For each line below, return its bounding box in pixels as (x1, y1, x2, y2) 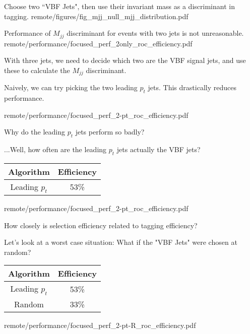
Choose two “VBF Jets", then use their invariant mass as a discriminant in (4, 1, 235, 11)
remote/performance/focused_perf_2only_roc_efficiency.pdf (4, 38, 193, 48)
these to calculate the (4, 64, 70, 75)
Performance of (4, 28, 51, 38)
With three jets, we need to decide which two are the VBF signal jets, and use (4, 55, 246, 65)
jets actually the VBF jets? (116, 144, 201, 155)
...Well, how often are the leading (4, 144, 107, 155)
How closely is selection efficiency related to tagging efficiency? (4, 220, 198, 230)
